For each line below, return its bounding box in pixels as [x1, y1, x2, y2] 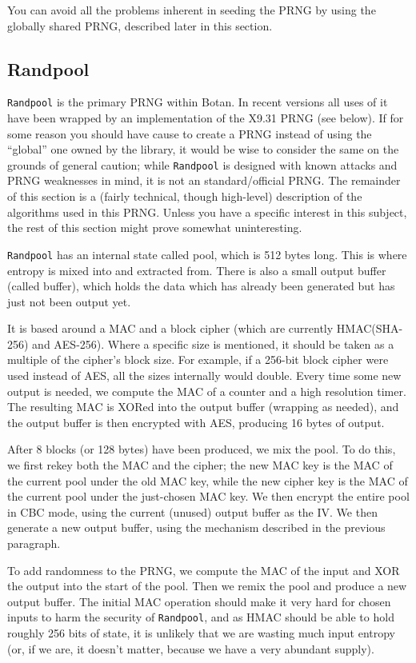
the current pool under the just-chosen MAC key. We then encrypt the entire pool [7, 488, 410, 505]
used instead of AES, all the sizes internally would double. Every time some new [7, 367, 402, 384]
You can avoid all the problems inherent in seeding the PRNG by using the [7, 2, 376, 18]
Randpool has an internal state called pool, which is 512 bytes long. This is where [7, 246, 407, 262]
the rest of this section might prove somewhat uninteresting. [7, 219, 302, 236]
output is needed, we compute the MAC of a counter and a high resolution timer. [7, 382, 406, 399]
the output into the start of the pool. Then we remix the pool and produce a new [7, 577, 407, 594]
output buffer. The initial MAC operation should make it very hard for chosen [7, 593, 391, 609]
